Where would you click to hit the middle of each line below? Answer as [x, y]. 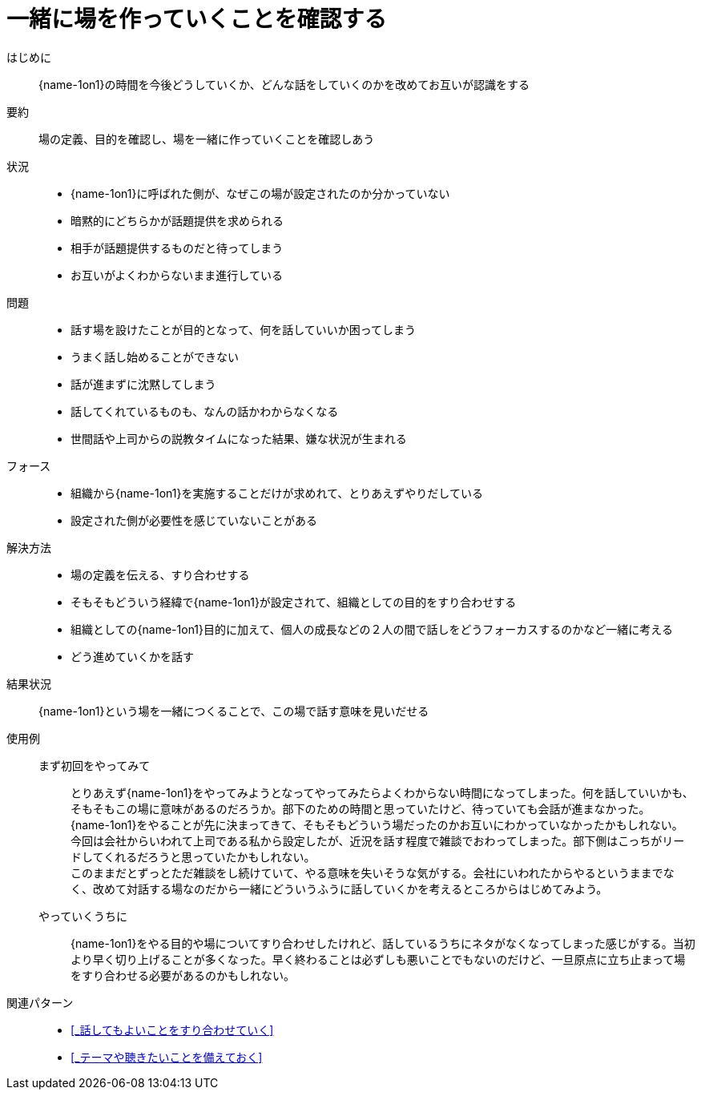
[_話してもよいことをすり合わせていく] [172, 1030]
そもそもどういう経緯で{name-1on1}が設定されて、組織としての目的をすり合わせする [294, 602]
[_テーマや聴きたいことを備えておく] [167, 1057]
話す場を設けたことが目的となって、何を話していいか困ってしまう [244, 329]
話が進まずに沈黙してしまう [143, 384]
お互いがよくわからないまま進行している [177, 275]
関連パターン [40, 1002]
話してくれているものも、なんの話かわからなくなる [205, 411]
